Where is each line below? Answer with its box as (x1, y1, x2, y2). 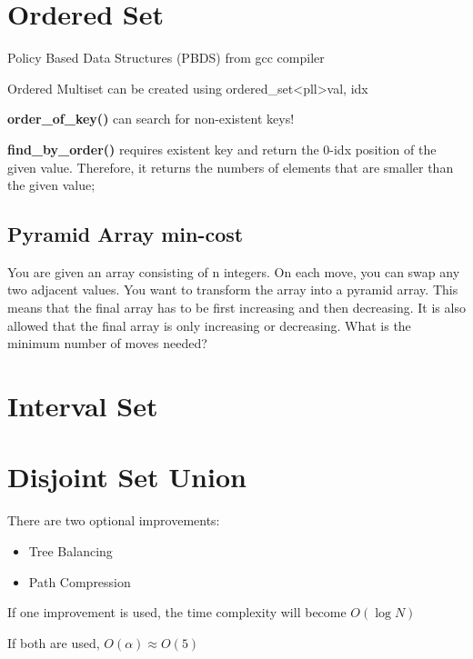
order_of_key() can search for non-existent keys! (7, 109, 295, 128)
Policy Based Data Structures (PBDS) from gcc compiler (7, 48, 325, 67)
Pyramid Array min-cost (7, 220, 244, 248)
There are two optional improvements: (7, 511, 220, 530)
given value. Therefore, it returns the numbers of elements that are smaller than (7, 157, 454, 176)
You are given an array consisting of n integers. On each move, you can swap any (7, 262, 460, 281)
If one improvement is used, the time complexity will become (7, 603, 347, 622)
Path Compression (28, 572, 131, 591)
